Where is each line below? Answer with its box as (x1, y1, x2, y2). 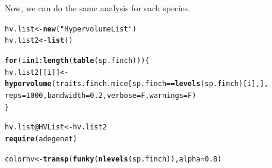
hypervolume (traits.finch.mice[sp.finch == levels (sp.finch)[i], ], (5, 80, 268, 88)
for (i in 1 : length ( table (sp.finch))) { (5, 56, 150, 65)
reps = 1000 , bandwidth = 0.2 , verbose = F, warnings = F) (5, 91, 197, 100)
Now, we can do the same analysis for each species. (5, 2, 190, 14)
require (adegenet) (5, 134, 77, 143)
